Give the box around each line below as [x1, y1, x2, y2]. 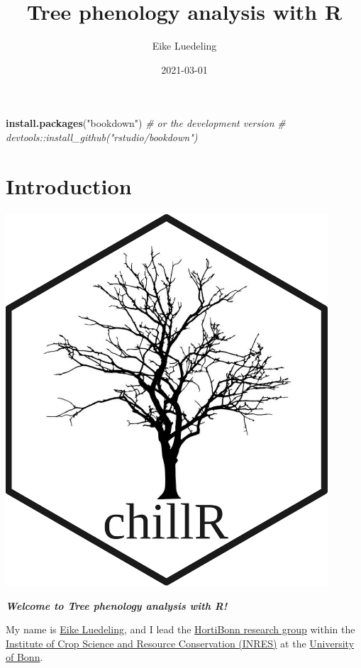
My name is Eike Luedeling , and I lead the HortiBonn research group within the [6, 622, 355, 637]
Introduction [6, 171, 132, 200]
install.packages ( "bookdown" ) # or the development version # [6, 116, 286, 130]
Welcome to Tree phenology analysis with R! [6, 598, 228, 613]
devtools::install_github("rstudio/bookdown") [6, 129, 198, 144]
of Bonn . [6, 650, 43, 664]
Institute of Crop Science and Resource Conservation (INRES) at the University [6, 635, 355, 650]
